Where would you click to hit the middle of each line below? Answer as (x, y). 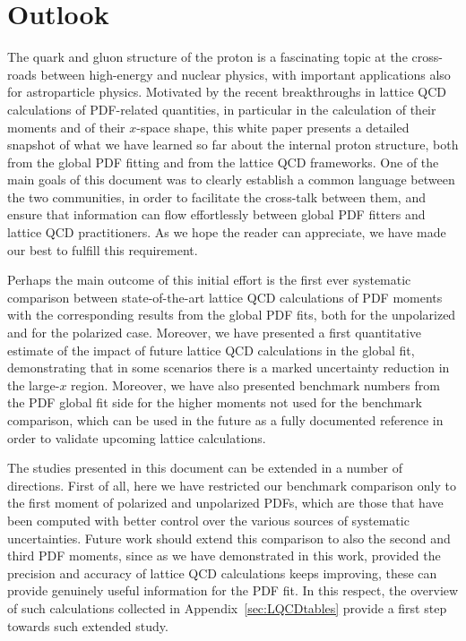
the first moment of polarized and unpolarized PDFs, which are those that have (225, 503)
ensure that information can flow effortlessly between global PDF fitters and (216, 214)
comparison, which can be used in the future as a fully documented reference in (225, 420)
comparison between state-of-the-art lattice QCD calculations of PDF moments (225, 297)
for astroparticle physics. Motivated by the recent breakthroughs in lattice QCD (227, 92)
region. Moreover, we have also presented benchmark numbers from (255, 385)
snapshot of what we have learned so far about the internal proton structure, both (233, 145)
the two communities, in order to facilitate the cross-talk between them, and (216, 197)
